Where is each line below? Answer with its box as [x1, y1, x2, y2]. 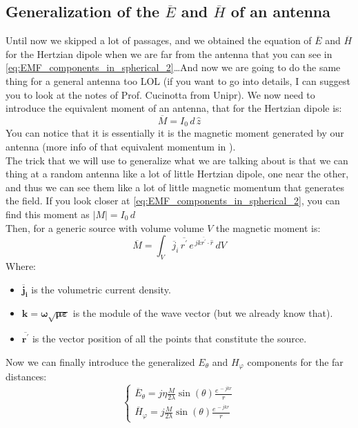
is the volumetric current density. [31, 282, 171, 296]
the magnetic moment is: [216, 220, 321, 235]
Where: [6, 258, 36, 273]
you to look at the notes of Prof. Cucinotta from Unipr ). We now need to [6, 87, 315, 101]
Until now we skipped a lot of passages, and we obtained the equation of [6, 33, 312, 48]
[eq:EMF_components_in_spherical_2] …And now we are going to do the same [6, 60, 341, 75]
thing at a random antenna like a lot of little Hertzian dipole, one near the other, [6, 166, 349, 181]
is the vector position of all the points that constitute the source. [32, 331, 307, 346]
